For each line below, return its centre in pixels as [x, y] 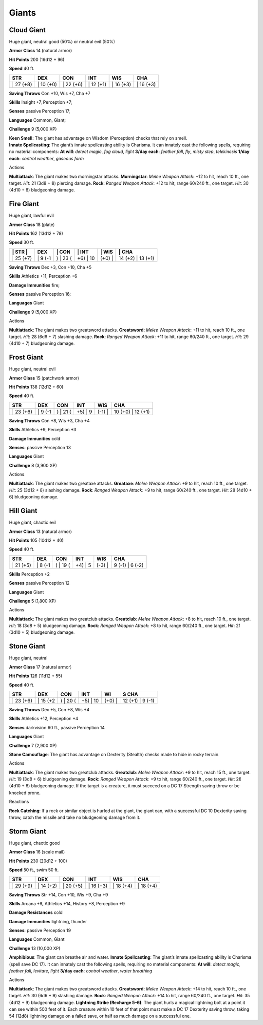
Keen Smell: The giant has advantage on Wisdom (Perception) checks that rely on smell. [98, 138]
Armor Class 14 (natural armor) [41, 51]
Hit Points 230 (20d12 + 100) [38, 861]
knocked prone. [25, 793]
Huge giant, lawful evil [31, 216]
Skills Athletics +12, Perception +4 [44, 719]
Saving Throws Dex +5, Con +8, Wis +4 [49, 709]
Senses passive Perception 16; [40, 294]
